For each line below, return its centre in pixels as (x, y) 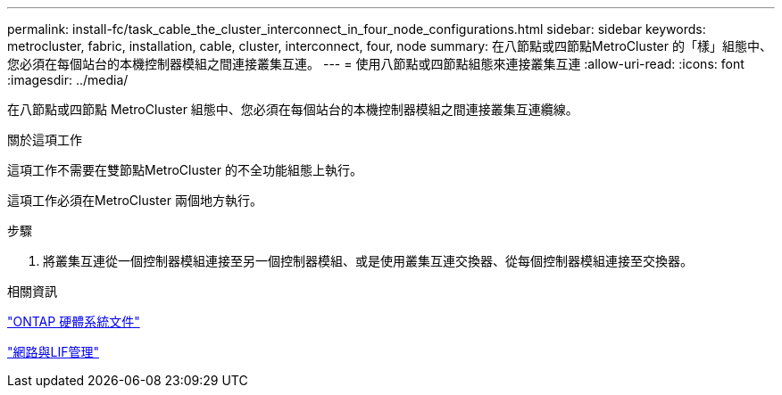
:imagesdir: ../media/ (68, 80)
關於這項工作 (45, 140)
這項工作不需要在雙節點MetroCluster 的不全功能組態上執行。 (185, 170)
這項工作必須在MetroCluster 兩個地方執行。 (135, 200)
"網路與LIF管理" (53, 352)
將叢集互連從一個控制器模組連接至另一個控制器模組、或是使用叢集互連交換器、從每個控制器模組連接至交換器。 (368, 261)
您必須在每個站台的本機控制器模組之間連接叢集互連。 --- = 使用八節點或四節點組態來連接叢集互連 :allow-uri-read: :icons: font (376, 64)
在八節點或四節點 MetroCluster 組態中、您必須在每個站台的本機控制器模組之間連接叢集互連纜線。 (293, 109)
